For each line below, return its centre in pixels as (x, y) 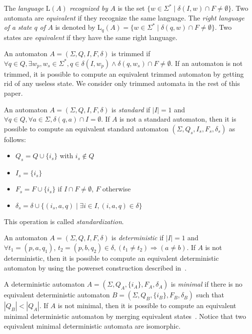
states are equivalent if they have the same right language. (91, 37)
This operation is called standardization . (64, 221)
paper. (13, 93)
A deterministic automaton (44, 284)
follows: (15, 139)
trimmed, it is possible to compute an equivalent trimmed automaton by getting (124, 73)
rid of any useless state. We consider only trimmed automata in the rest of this (122, 83)
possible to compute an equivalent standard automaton (86, 128)
